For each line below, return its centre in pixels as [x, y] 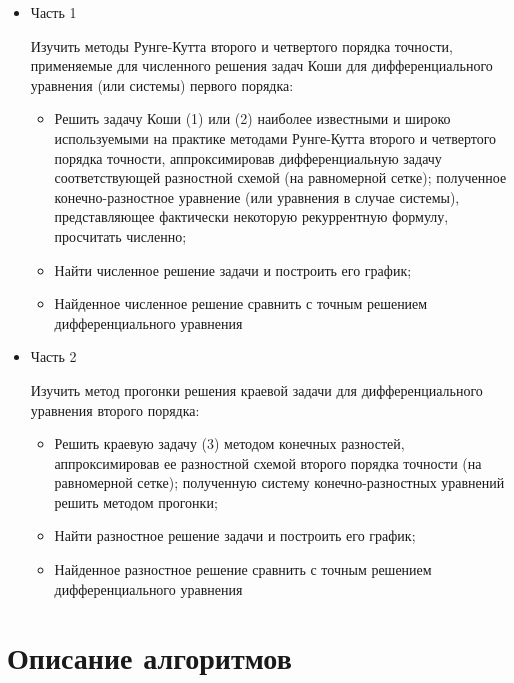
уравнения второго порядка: [115, 409]
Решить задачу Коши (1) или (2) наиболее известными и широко [252, 118]
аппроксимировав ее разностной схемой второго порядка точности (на [268, 462]
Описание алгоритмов [149, 657]
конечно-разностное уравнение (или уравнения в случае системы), [257, 196]
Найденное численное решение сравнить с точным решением [241, 303]
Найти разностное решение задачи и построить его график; [235, 535]
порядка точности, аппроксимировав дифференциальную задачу [248, 157]
